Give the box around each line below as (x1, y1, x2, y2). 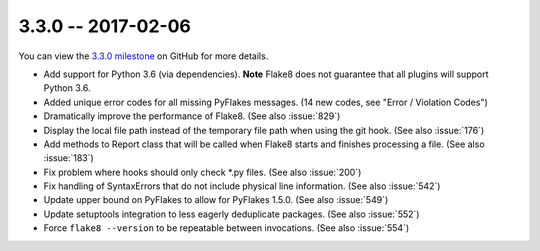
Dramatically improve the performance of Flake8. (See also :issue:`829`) (43, 110, 341, 122)
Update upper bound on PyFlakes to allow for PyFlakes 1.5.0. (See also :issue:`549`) (43, 194, 389, 206)
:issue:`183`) (43, 152, 94, 164)
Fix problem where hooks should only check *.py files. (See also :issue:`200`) (43, 166, 362, 178)
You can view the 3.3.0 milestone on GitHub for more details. (18, 50, 269, 62)
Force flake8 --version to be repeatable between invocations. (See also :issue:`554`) (43, 222, 410, 234)
